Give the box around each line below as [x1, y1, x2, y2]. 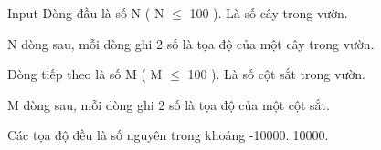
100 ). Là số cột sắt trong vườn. [187, 65, 365, 84]
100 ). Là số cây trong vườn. [189, 4, 348, 22]
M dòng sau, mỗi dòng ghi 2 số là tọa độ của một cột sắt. [7, 95, 330, 114]
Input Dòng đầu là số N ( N [7, 4, 164, 22]
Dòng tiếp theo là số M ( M [7, 65, 163, 84]
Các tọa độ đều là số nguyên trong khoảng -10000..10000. [7, 125, 329, 145]
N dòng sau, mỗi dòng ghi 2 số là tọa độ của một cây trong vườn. [7, 34, 375, 53]
